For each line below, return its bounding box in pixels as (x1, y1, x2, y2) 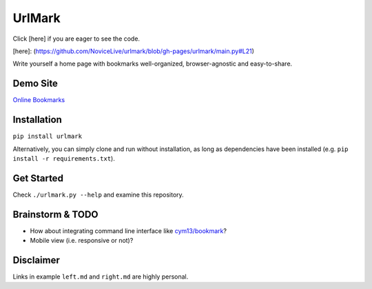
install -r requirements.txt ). (12, 154, 115, 162)
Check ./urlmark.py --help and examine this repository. (12, 190, 184, 199)
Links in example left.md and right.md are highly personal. (12, 272, 189, 281)
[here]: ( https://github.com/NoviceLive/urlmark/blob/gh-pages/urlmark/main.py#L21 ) (12, 47, 255, 55)
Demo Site (12, 78, 59, 90)
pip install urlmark (12, 132, 83, 141)
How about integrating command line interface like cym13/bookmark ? (30, 226, 227, 235)
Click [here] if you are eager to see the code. (12, 34, 141, 43)
